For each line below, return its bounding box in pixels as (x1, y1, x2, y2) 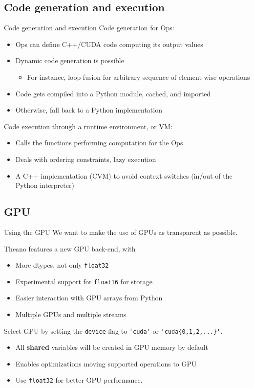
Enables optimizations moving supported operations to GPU (15, 358, 197, 368)
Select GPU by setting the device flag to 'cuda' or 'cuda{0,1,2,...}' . (4, 325, 223, 336)
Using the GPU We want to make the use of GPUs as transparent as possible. (4, 227, 238, 237)
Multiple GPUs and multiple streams (15, 309, 127, 320)
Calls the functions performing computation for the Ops (15, 137, 183, 148)
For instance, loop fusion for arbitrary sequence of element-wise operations (27, 71, 250, 82)
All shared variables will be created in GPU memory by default (15, 342, 209, 352)
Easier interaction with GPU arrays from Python (15, 293, 163, 303)
